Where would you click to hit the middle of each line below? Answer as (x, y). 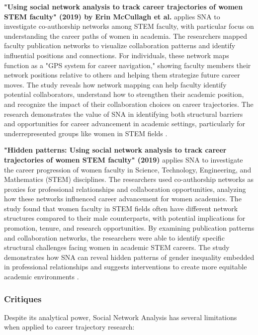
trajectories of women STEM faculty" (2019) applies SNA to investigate (124, 159)
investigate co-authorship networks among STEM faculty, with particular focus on (129, 26)
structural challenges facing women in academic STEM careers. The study (117, 247)
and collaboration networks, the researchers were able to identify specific (114, 237)
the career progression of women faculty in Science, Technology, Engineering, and (128, 169)
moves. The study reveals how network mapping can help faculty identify (115, 84)
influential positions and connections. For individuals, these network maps (117, 55)
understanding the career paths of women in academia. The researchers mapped (126, 36)
